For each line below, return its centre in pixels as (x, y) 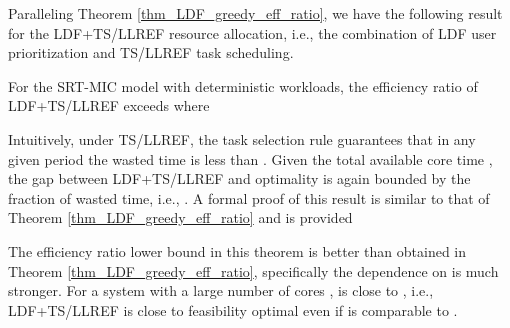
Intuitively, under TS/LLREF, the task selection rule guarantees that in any (242, 138)
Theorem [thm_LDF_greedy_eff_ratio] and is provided (180, 217)
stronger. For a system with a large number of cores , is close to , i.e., (221, 290)
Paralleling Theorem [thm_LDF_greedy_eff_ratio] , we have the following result (255, 13)
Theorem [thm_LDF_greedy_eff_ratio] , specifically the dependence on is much (253, 270)
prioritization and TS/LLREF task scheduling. (151, 52)
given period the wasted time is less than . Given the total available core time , (250, 158)
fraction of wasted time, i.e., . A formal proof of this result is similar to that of (249, 197)
